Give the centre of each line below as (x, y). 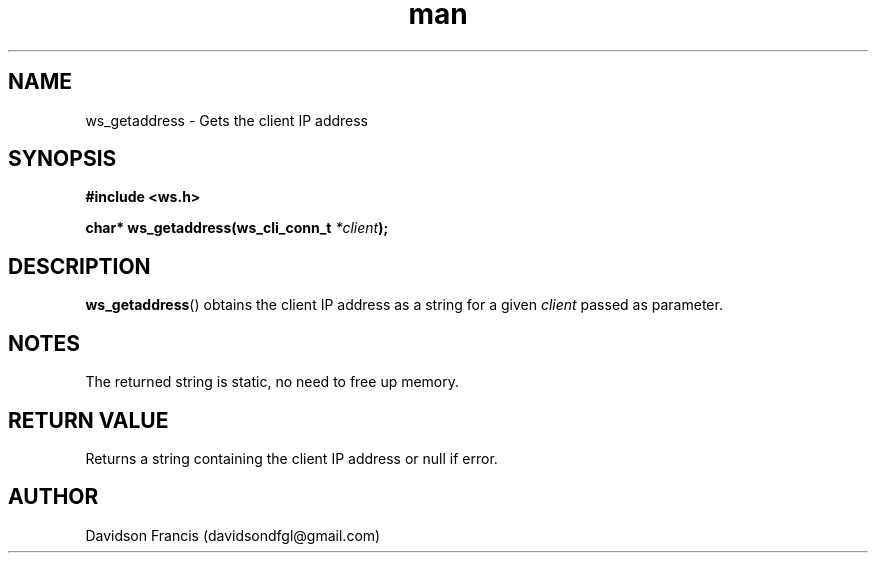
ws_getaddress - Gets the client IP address (227, 120)
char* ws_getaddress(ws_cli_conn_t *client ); (237, 228)
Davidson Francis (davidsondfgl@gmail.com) (233, 535)
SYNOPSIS (62, 159)
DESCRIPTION (79, 266)
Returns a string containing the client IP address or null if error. (291, 458)
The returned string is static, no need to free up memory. (272, 382)
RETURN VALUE (88, 420)
